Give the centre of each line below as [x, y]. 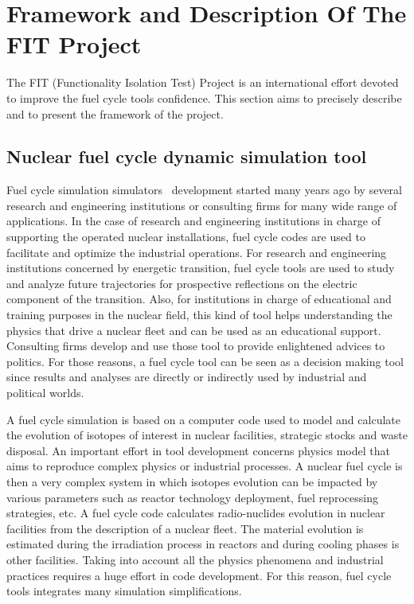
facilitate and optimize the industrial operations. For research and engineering [197, 252]
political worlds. [45, 393]
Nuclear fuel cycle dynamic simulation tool [187, 156]
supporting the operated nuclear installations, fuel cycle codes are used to [186, 237]
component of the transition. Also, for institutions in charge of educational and [199, 299]
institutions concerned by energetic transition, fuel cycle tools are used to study [201, 268]
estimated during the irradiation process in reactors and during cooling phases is [203, 544]
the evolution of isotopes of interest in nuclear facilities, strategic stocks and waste [207, 435]
